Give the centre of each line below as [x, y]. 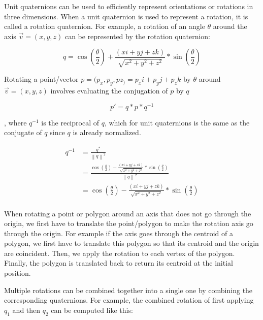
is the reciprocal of [70, 122]
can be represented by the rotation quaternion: [138, 36]
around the [230, 26]
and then [26, 310]
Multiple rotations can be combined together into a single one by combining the [128, 290]
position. [18, 273]
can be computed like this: [92, 310]
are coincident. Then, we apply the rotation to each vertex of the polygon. [120, 253]
